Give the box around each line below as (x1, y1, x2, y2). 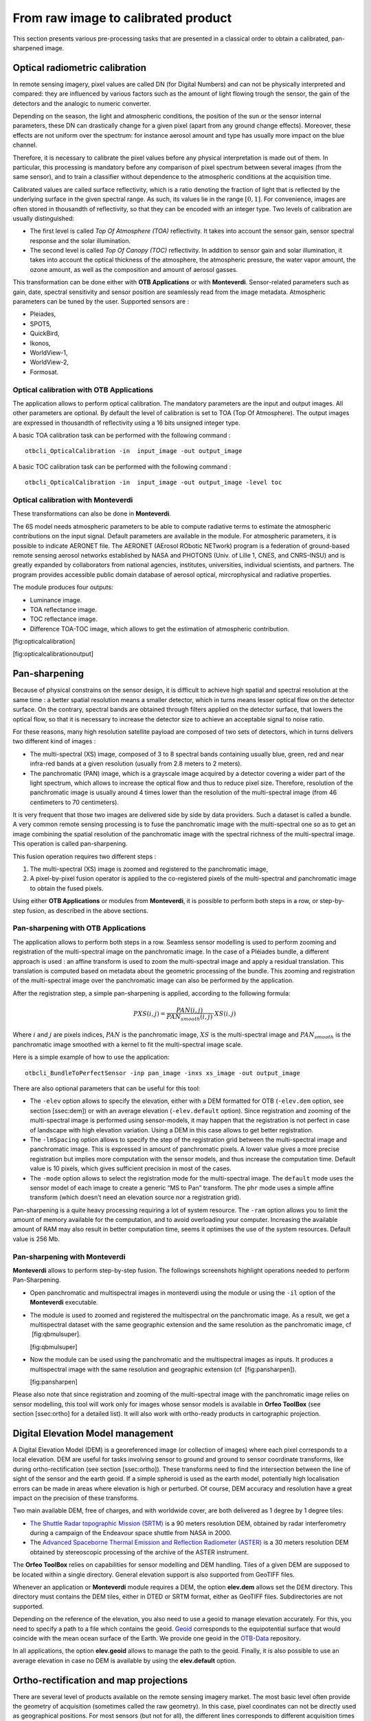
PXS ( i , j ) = (133, 1010, 166, 1018)
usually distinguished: (12, 214, 75, 222)
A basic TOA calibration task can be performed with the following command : (12, 431, 231, 440)
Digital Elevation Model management (12, 1427, 174, 1439)
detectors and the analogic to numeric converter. (12, 99, 151, 107)
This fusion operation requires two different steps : (12, 852, 157, 860)
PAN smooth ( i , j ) (166, 1013, 213, 1022)
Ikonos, (30, 339, 51, 347)
